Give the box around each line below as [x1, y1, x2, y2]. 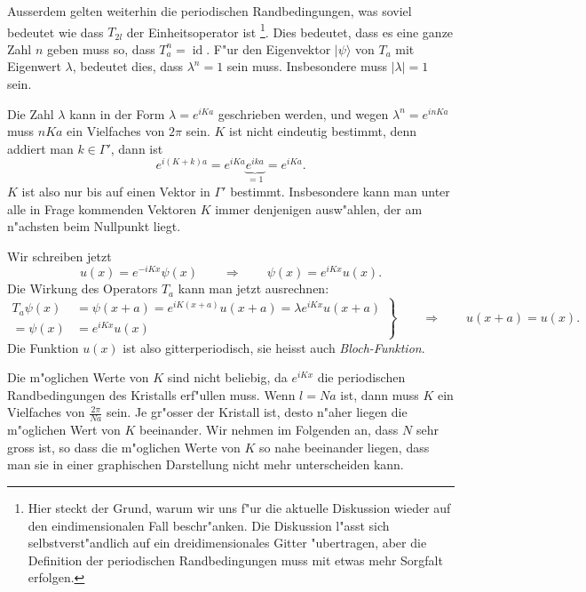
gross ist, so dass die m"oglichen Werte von [7, 437, 241, 456]
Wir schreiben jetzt [7, 246, 112, 265]
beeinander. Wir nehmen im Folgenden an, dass [139, 420, 399, 439]
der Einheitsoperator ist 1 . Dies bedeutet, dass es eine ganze [126, 20, 454, 41]
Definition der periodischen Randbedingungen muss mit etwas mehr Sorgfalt [28, 550, 443, 569]
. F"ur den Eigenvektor [206, 39, 331, 58]
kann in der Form [69, 104, 165, 123]
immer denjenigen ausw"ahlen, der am [215, 199, 423, 218]
